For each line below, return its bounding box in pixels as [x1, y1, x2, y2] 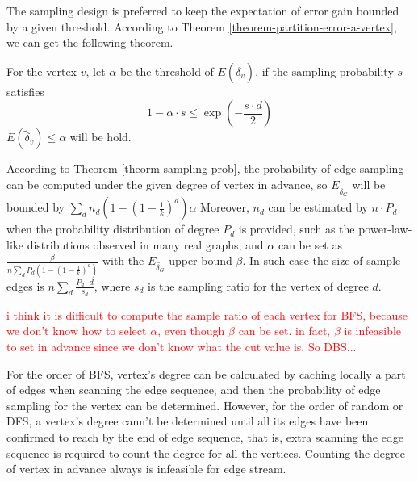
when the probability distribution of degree [6, 220, 219, 237]
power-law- [358, 220, 412, 237]
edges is [6, 277, 44, 294]
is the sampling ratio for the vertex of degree [148, 277, 369, 294]
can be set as [278, 236, 342, 253]
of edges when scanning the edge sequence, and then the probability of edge [6, 381, 381, 398]
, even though [157, 322, 225, 339]
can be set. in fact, [238, 322, 331, 339]
